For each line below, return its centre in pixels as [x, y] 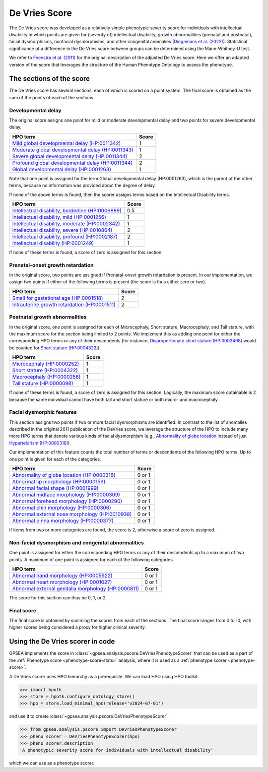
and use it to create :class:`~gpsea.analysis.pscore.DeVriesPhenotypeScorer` [88, 716]
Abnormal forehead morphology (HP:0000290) [67, 501]
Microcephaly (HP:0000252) [46, 364]
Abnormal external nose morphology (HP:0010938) [72, 514]
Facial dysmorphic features [43, 412]
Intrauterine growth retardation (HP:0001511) [64, 304]
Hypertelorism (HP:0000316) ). [40, 443]
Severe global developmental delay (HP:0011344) [70, 156]
